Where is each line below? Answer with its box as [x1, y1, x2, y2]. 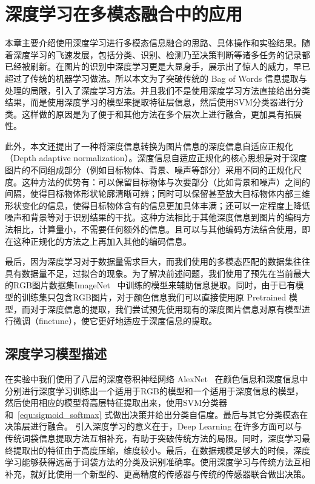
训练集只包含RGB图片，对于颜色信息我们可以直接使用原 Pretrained [21, 291, 287, 303]
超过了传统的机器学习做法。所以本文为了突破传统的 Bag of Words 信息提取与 [5, 71, 307, 84]
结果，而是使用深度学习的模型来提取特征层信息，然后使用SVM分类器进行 [5, 96, 296, 108]
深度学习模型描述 [5, 344, 107, 363]
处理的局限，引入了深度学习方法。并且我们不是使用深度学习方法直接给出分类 [5, 84, 310, 96]
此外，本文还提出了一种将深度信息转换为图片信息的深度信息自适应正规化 [5, 139, 293, 152]
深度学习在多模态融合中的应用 [5, 1, 243, 26]
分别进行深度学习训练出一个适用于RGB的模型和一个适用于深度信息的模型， [5, 384, 303, 397]
